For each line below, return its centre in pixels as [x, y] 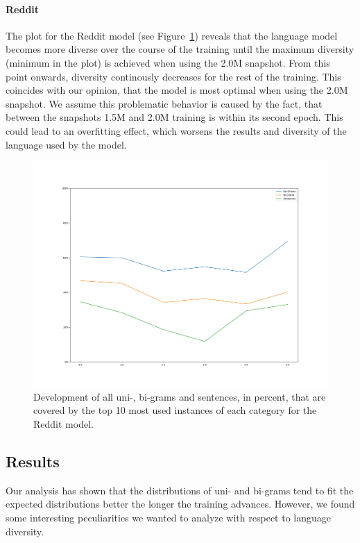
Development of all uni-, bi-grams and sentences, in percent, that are [180, 396]
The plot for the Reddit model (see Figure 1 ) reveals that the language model [172, 35]
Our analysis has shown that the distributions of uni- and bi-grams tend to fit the [180, 490]
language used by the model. [66, 144]
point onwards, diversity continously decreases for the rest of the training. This [173, 76]
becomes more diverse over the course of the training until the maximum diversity [180, 49]
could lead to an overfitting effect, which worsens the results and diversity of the [176, 130]
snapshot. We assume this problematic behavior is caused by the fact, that [164, 103]
